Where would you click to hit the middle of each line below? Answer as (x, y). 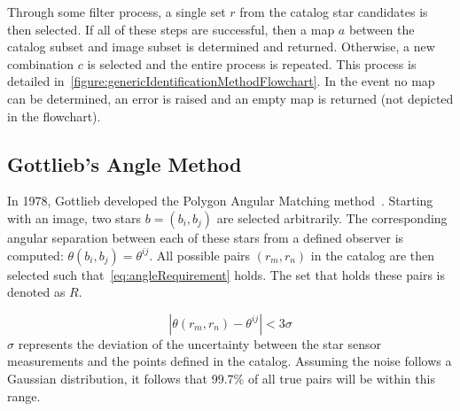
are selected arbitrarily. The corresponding (332, 217)
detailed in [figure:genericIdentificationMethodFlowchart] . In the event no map (221, 81)
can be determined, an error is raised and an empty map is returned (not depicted (230, 98)
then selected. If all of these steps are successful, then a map (171, 29)
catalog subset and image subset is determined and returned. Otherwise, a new (221, 47)
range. (24, 395)
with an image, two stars (74, 217)
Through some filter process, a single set (117, 12)
